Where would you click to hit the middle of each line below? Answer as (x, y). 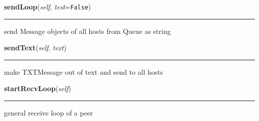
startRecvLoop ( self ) (38, 88)
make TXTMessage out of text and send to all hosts (84, 71)
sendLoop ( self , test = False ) (48, 6)
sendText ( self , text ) (35, 48)
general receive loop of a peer (49, 113)
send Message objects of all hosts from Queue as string (87, 31)
